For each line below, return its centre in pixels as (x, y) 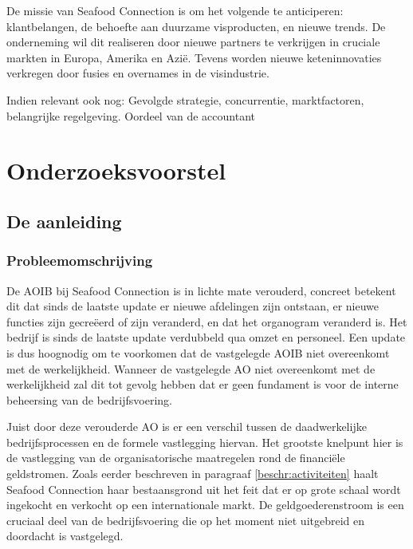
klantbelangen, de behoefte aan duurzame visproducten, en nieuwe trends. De (196, 26)
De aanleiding (64, 221)
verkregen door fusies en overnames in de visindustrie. (138, 73)
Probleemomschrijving (80, 261)
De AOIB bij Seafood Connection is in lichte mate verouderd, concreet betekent (201, 290)
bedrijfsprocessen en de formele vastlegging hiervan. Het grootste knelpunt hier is (205, 442)
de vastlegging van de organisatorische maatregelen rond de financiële (176, 458)
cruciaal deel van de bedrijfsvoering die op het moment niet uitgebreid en (186, 520)
